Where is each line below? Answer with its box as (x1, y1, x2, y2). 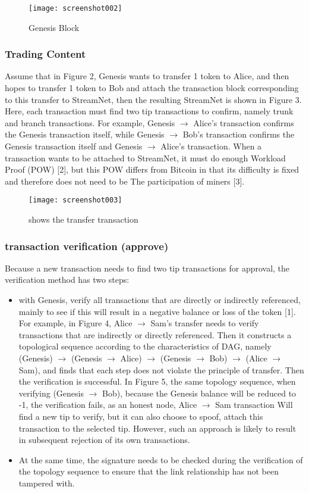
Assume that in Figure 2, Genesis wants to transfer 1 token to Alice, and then (5, 70, 289, 82)
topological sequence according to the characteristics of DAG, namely (18, 340, 272, 352)
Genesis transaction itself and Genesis (5, 140, 143, 152)
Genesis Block (29, 21, 80, 33)
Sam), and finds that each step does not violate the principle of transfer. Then (18, 363, 304, 376)
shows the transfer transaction (29, 213, 138, 226)
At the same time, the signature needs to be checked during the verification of (18, 453, 303, 466)
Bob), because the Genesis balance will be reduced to (102, 386, 297, 399)
